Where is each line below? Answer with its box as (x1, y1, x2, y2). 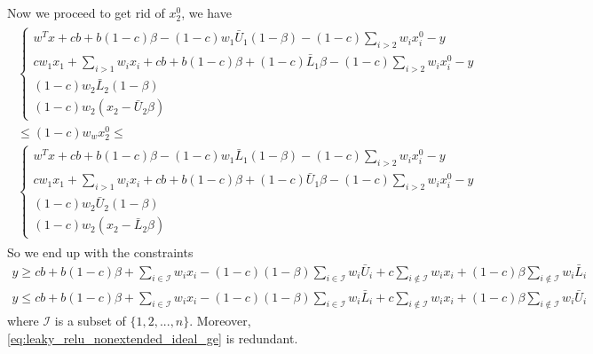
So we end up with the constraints (7, 242, 194, 261)
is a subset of (54, 311, 126, 330)
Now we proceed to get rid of (7, 4, 165, 21)
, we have (181, 4, 232, 21)
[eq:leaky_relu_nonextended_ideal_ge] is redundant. (7, 328, 298, 347)
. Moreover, (189, 311, 251, 330)
